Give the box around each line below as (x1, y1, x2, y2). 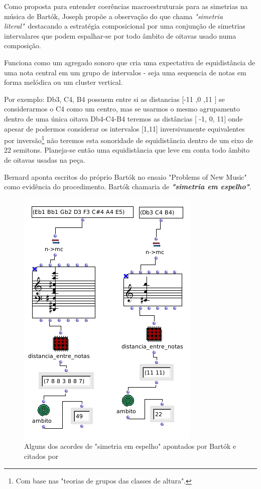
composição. (4, 40, 41, 51)
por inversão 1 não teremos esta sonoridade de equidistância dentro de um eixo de (4, 134, 253, 145)
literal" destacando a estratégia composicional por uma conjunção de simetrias (4, 21, 245, 31)
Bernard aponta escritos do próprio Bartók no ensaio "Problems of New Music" (4, 171, 247, 182)
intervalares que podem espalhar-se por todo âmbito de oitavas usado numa (4, 30, 236, 41)
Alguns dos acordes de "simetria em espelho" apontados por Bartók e (24, 441, 236, 451)
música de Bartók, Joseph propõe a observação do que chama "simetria (4, 11, 223, 21)
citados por (24, 450, 59, 461)
